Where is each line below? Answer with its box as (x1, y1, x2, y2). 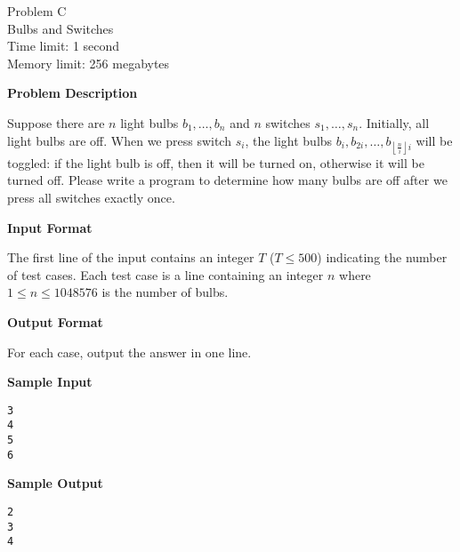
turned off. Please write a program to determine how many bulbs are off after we (7, 171, 448, 189)
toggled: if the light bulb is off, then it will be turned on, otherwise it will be (7, 153, 424, 172)
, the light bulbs (245, 131, 333, 149)
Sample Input (7, 372, 93, 391)
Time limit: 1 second (7, 36, 120, 55)
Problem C (7, 2, 67, 20)
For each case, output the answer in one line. (7, 342, 252, 361)
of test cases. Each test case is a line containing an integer (7, 265, 324, 284)
